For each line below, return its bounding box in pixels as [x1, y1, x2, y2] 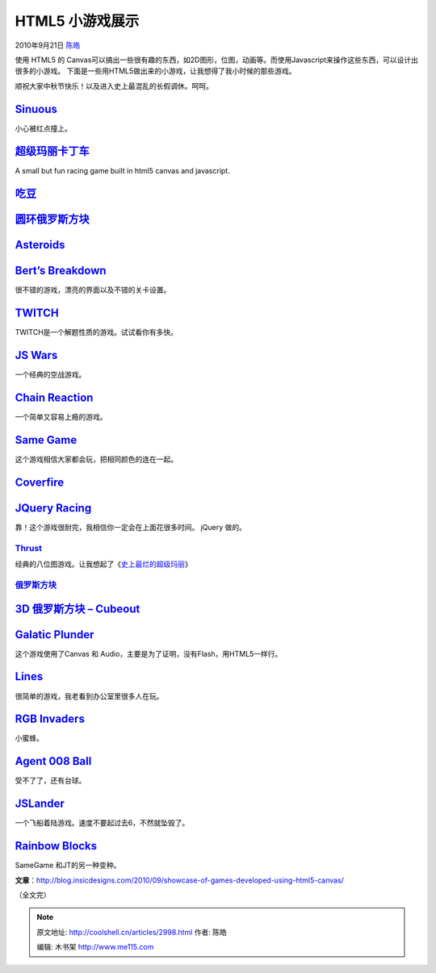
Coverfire [15, 475, 65, 489]
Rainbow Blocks [15, 839, 98, 853]
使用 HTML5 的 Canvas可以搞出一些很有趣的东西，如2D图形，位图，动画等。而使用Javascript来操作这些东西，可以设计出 [15, 55, 419, 65]
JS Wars [15, 349, 58, 362]
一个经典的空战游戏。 [15, 370, 86, 379]
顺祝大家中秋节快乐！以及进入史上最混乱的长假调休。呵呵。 [15, 81, 213, 90]
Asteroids [15, 238, 65, 252]
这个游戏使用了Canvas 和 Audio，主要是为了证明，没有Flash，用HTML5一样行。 [15, 649, 283, 658]
